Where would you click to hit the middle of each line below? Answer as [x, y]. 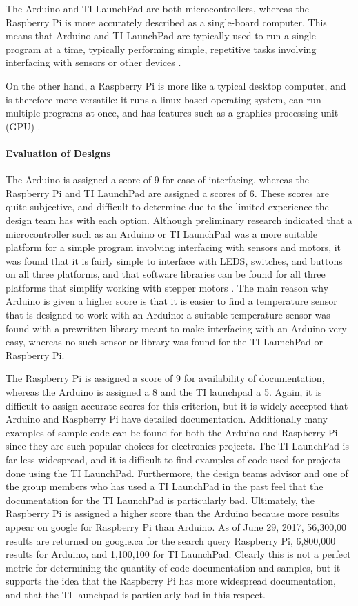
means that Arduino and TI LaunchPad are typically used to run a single [161, 36]
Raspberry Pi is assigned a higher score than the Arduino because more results [172, 513]
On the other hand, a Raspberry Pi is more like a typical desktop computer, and [176, 85]
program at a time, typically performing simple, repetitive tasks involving [161, 49]
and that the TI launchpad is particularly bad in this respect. [136, 594]
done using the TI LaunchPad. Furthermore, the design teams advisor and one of [177, 473]
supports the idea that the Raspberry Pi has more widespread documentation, [171, 581]
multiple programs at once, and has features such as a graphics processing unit [172, 113]
